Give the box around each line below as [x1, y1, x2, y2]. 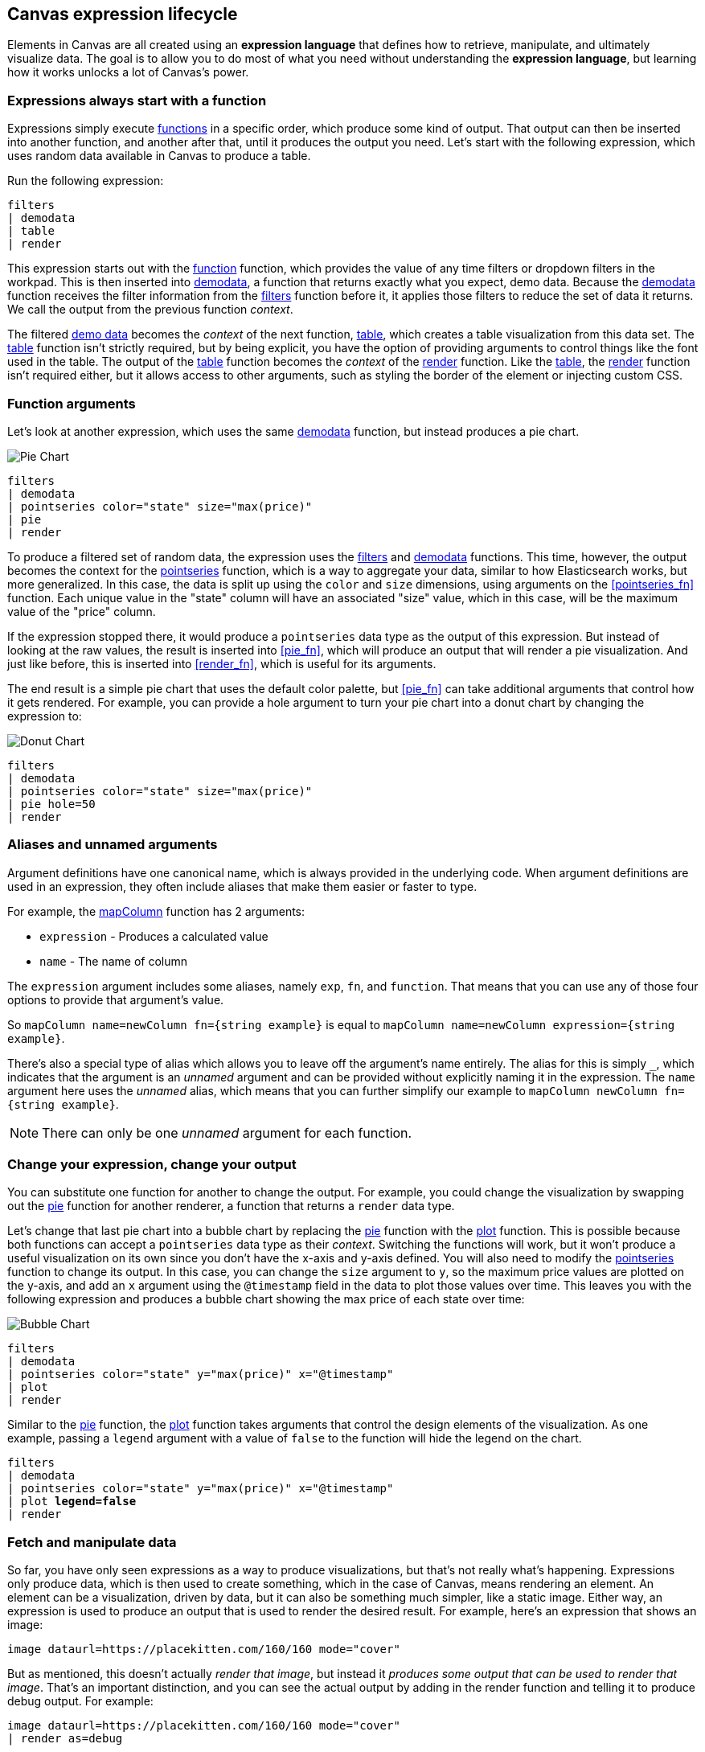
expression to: [7, 708, 82, 723]
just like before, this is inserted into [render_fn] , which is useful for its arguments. [7, 656, 437, 671]
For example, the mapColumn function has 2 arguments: [7, 904, 305, 918]
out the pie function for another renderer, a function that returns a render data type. [7, 1199, 455, 1213]
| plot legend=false [7, 1495, 137, 1508]
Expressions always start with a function [7, 92, 267, 109]
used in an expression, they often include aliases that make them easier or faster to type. [7, 879, 478, 893]
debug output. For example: [7, 1694, 154, 1709]
